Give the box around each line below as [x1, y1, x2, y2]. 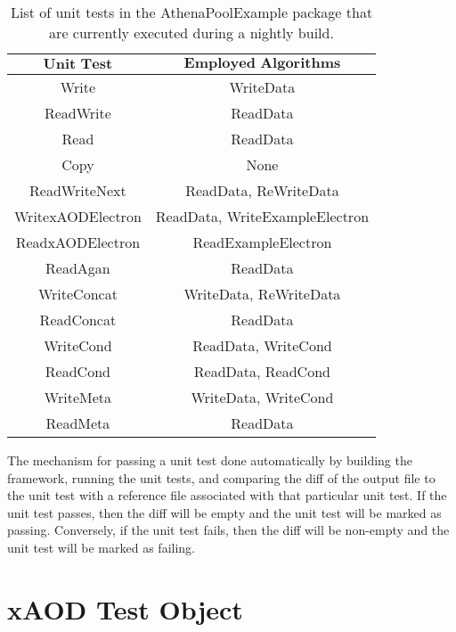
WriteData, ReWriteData [183, 283, 341, 304]
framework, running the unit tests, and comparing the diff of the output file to [7, 468, 436, 487]
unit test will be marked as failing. [7, 538, 195, 556]
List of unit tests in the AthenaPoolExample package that [10, 2, 373, 22]
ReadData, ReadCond [193, 361, 330, 382]
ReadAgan [45, 258, 110, 278]
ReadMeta [45, 413, 110, 433]
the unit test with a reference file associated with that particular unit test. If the [7, 486, 447, 505]
